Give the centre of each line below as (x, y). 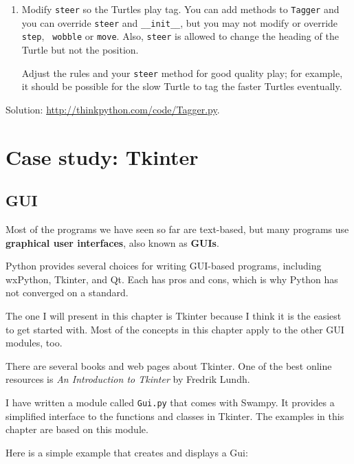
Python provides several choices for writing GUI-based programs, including (164, 266)
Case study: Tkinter (102, 156)
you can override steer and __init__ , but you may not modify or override (180, 22)
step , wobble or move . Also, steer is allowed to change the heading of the (180, 36)
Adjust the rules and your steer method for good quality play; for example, (182, 73)
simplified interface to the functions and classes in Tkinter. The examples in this (175, 416)
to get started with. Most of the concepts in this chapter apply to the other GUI (175, 329)
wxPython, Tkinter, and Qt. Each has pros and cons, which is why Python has (172, 279)
